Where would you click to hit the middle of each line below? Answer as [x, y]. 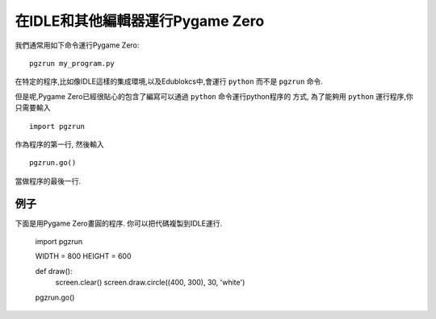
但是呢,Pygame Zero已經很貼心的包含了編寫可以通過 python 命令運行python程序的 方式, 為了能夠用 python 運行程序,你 [214, 96]
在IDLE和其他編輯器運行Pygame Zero [140, 21]
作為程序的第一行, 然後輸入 [59, 144]
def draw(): [54, 271]
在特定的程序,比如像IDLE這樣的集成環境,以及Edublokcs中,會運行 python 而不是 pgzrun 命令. [169, 81]
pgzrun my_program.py [72, 63]
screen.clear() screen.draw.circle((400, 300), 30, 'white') [150, 283]
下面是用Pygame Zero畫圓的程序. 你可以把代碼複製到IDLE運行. [118, 223]
